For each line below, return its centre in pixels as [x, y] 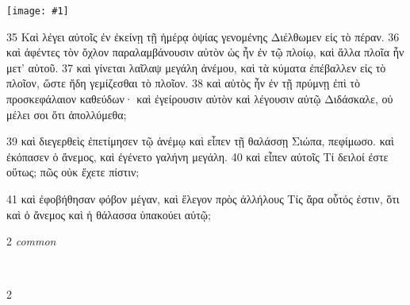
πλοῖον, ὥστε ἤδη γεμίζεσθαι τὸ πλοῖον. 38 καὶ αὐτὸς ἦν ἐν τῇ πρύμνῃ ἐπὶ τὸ [183, 83]
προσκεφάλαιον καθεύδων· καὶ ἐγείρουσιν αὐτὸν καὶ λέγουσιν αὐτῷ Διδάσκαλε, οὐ [200, 99]
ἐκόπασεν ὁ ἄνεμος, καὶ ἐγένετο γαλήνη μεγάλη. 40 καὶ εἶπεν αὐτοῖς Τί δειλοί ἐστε [197, 156]
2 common [31, 241]
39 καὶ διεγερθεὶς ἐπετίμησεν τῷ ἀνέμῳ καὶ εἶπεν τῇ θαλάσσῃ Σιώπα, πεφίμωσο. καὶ [200, 141]
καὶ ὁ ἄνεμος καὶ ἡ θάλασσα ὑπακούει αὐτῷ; [109, 214]
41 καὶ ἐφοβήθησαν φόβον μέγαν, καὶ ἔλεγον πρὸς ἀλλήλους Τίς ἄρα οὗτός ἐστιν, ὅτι [203, 199]
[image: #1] [38, 11]
